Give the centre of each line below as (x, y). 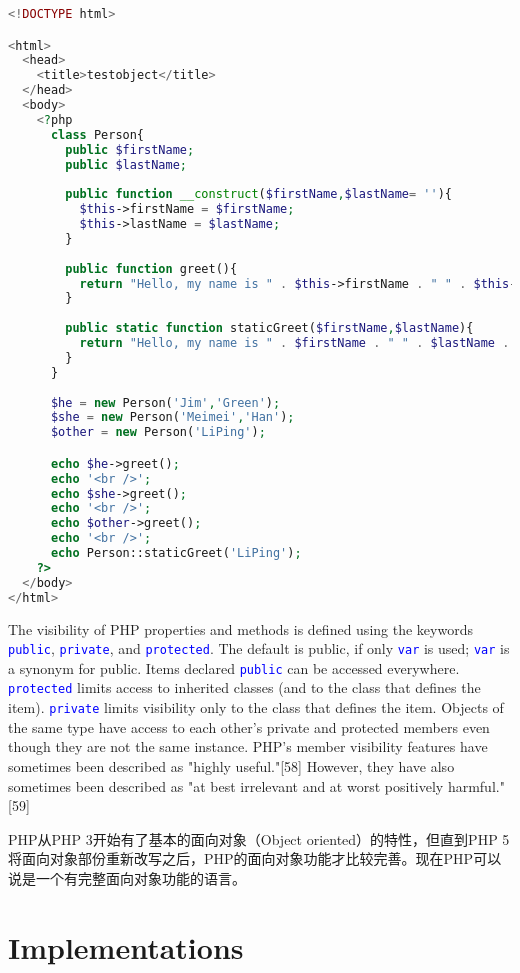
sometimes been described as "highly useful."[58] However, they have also (231, 765)
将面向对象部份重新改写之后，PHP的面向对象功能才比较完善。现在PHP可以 (255, 858)
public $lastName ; (126, 164)
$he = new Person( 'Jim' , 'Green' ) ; (165, 402)
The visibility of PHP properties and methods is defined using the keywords (240, 628)
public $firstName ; (130, 149)
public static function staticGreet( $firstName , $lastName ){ (269, 328)
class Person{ (97, 134)
